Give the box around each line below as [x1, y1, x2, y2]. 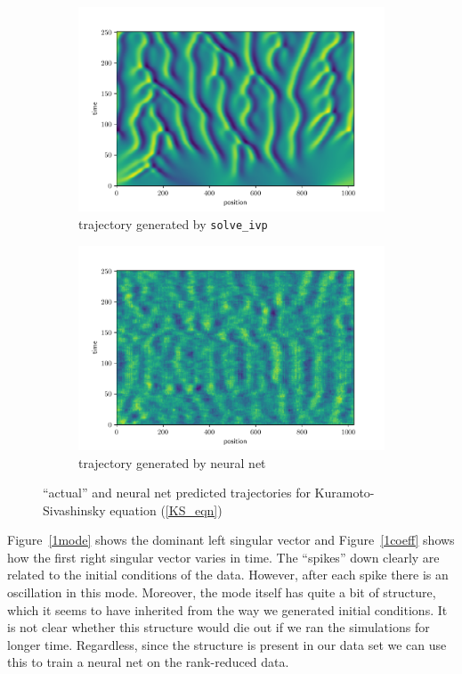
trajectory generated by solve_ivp [78, 214, 268, 233]
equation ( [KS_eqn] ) [109, 500, 223, 519]
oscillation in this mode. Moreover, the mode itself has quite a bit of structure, [7, 583, 436, 602]
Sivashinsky [43, 500, 106, 519]
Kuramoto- [314, 483, 375, 502]
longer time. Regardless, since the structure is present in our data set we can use [7, 635, 447, 653]
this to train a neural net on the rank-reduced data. [7, 653, 289, 671]
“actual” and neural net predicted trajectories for [43, 483, 311, 502]
